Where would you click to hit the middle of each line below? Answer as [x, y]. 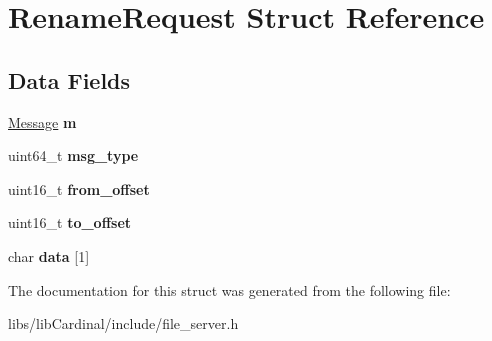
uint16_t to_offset [70, 222]
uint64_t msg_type [73, 155]
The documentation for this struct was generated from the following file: [229, 289]
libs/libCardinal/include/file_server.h [123, 323]
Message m [42, 121]
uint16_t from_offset [79, 188]
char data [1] [49, 255]
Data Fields [69, 79]
